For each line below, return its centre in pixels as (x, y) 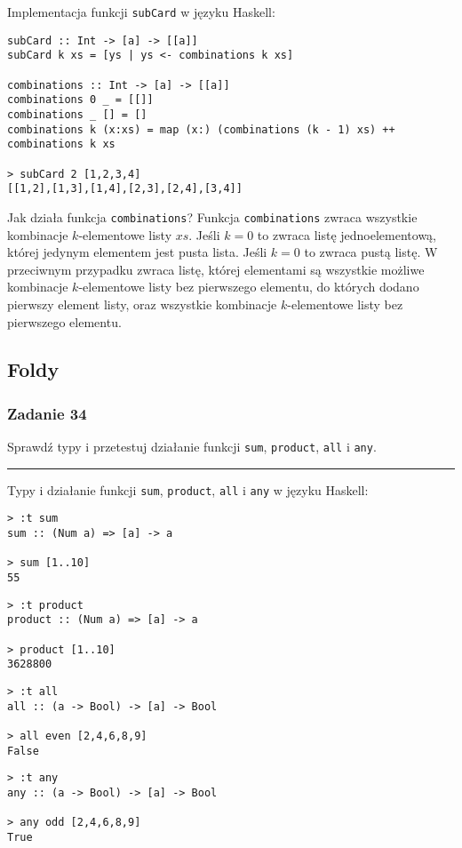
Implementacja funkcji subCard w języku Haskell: (141, 12)
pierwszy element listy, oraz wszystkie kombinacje (142, 304)
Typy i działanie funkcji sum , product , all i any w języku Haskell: (188, 489)
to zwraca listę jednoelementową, (347, 234)
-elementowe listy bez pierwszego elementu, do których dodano (249, 287)
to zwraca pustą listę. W (371, 252)
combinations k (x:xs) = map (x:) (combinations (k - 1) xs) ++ (201, 129)
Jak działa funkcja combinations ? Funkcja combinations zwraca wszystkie (212, 216)
